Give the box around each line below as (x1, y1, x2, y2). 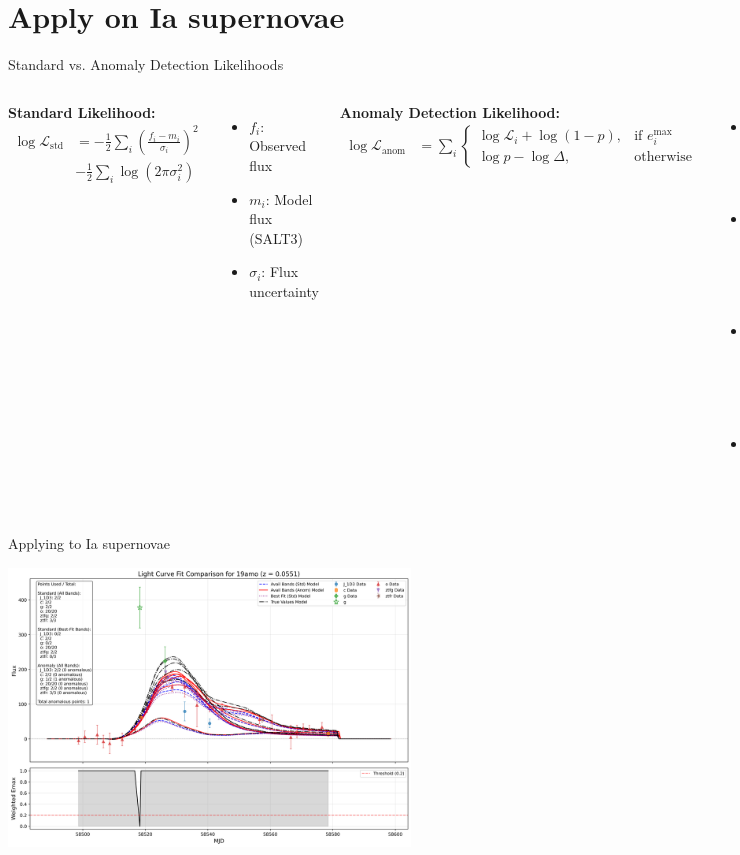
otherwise (634, 150, 692, 165)
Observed (249, 135, 307, 156)
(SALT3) (249, 227, 304, 248)
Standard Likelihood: (8, 101, 156, 122)
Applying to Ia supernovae (8, 533, 170, 554)
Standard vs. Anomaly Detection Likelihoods (8, 54, 284, 75)
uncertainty (249, 280, 319, 301)
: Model (265, 188, 313, 209)
